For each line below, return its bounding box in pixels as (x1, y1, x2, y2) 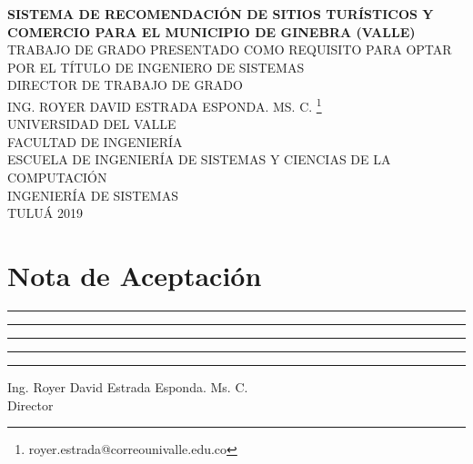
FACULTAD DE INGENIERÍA (7, 132, 183, 151)
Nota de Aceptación (7, 256, 262, 293)
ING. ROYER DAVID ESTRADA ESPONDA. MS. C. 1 (7, 94, 322, 115)
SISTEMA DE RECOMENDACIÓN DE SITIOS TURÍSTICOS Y (7, 5, 434, 23)
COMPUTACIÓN (7, 168, 107, 186)
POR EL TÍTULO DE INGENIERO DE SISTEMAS (7, 57, 305, 76)
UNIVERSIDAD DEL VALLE (7, 114, 176, 133)
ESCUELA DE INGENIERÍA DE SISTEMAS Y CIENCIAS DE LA (7, 150, 391, 169)
